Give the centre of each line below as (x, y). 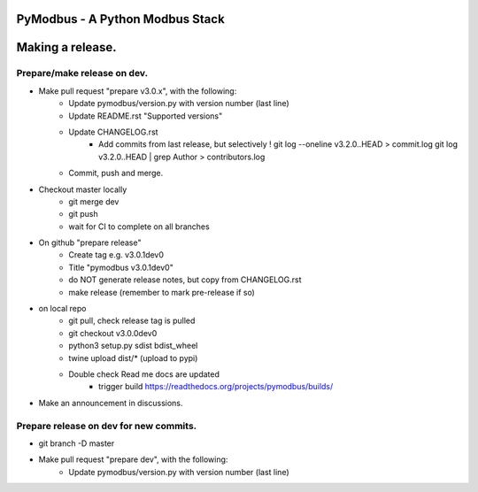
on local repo (62, 309)
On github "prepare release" (90, 242)
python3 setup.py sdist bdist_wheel (133, 346)
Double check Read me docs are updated (144, 374)
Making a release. (66, 47)
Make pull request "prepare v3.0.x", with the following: (138, 91)
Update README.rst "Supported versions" (146, 116)
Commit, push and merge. (116, 173)
